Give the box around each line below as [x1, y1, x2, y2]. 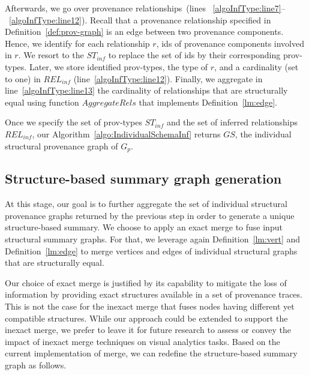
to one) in [5, 72, 41, 85]
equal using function [5, 95, 79, 108]
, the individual [235, 127, 292, 140]
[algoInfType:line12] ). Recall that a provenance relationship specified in [9, 13, 271, 26]
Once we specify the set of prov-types [5, 116, 142, 128]
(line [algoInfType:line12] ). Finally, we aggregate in [73, 72, 263, 85]
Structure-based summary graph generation [5, 169, 282, 188]
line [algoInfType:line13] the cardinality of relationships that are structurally [5, 84, 288, 97]
